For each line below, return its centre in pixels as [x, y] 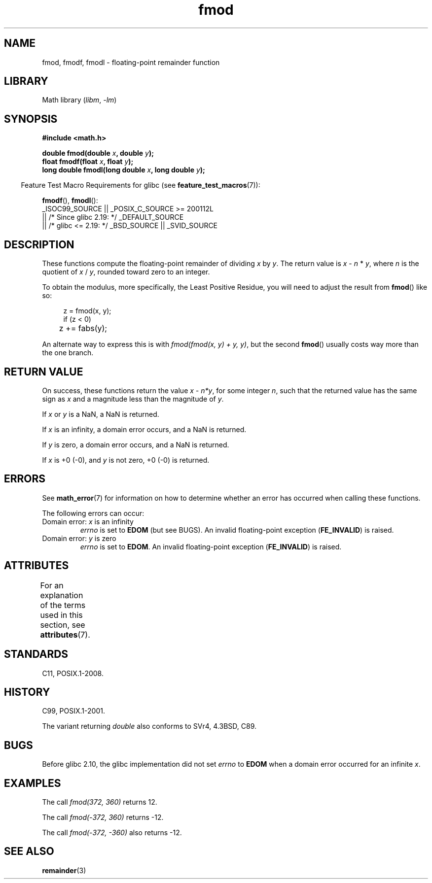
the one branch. [68, 353]
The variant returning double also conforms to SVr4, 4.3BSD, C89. [149, 726]
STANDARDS [36, 654]
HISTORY [27, 692]
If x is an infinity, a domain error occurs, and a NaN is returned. [144, 429]
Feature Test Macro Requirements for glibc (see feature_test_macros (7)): [141, 185]
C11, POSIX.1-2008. [73, 673]
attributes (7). [65, 634]
